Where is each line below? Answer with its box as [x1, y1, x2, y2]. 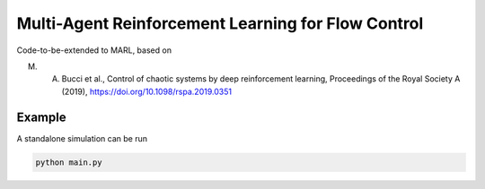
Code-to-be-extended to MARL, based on [16, 45, 172, 56]
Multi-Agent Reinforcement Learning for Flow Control [16, 13, 424, 33]
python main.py [35, 157, 102, 168]
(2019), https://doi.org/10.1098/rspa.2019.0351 [61, 86, 233, 97]
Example [16, 109, 66, 125]
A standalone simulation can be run [16, 133, 148, 143]
